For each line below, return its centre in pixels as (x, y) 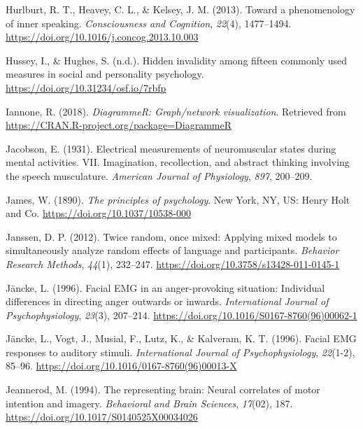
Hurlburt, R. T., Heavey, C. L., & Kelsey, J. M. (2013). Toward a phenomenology (180, 9)
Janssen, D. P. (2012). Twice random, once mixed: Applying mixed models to (171, 236)
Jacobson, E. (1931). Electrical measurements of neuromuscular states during (171, 148)
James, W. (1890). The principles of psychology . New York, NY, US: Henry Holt (178, 199)
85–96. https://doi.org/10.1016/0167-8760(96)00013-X (121, 366)
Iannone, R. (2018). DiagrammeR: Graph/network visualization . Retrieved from (176, 111)
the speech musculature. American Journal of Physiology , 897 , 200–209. (159, 175)
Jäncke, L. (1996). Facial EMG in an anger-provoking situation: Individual (165, 287)
